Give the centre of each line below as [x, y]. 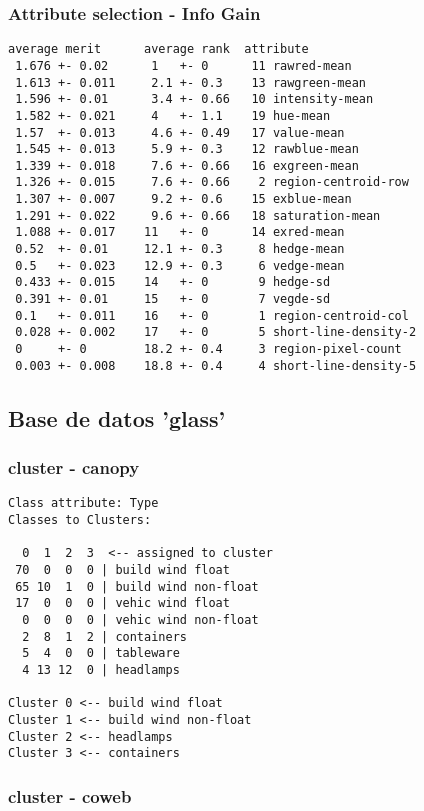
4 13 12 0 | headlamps [101, 669]
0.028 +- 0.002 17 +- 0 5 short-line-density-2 [216, 332]
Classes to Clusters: [80, 520]
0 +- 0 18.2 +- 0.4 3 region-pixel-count [208, 349]
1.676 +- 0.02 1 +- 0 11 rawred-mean [183, 65]
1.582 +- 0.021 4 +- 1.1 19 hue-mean [173, 115]
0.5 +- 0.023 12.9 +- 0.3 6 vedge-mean [180, 265]
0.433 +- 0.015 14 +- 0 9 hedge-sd [173, 282]
